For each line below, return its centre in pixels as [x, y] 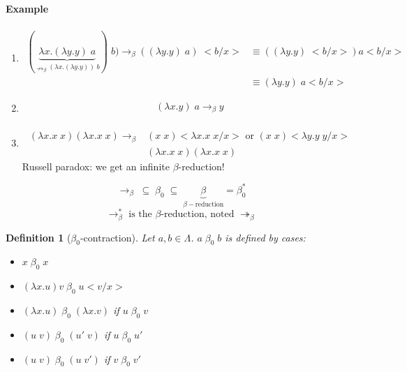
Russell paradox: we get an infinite [96, 166]
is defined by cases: [265, 237]
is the [140, 215]
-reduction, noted [198, 215]
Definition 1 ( [38, 237]
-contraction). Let [117, 237]
